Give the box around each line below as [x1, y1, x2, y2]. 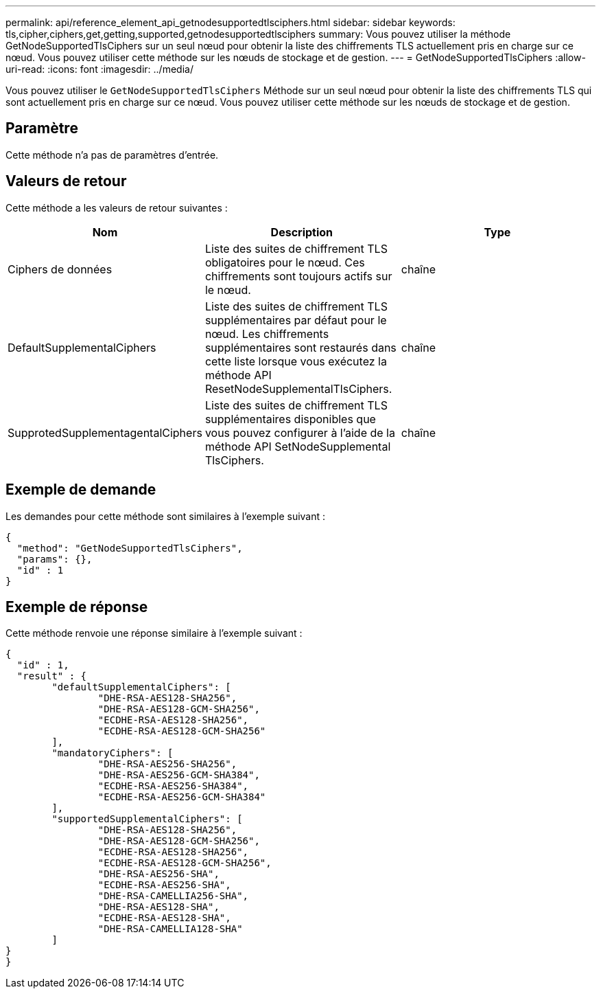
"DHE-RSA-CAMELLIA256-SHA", [97, 890, 249, 902]
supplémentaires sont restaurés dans [204, 340, 397, 354]
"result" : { [16, 670, 87, 682]
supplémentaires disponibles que [204, 411, 376, 426]
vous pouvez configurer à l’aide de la [204, 425, 395, 440]
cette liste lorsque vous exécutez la [204, 354, 387, 368]
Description [270, 225, 333, 239]
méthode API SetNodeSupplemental [204, 439, 391, 453]
